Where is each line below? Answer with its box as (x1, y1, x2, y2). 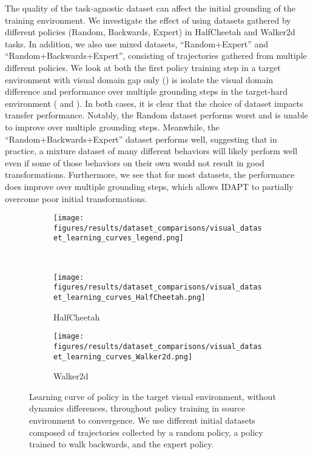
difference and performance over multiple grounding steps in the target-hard (5, 85, 288, 98)
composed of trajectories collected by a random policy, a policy (29, 425, 263, 438)
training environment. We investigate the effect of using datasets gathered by (5, 13, 291, 26)
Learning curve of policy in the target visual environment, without (29, 390, 276, 402)
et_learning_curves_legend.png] (53, 234, 184, 243)
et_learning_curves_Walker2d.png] (53, 352, 193, 361)
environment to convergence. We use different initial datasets (29, 413, 255, 426)
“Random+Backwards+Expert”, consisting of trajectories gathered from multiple (5, 49, 307, 62)
